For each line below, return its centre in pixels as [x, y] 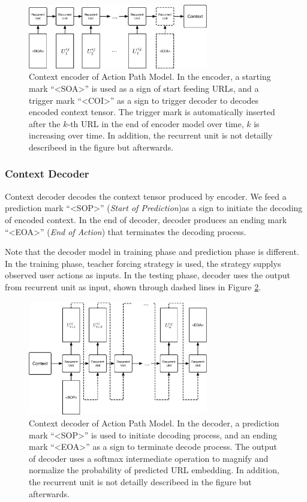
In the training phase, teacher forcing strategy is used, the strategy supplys [143, 263]
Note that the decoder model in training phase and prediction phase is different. [152, 252]
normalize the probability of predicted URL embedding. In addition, [154, 470]
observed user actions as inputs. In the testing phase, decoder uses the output [148, 275]
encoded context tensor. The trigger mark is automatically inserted [152, 112]
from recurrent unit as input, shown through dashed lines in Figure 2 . [133, 286]
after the [45, 123]
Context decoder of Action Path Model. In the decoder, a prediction [154, 423]
